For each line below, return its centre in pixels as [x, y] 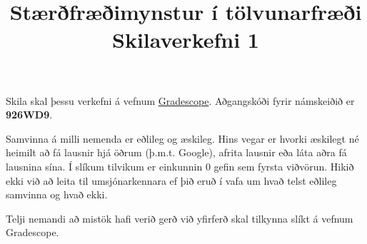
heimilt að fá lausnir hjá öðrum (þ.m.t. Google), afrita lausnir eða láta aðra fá [176, 152]
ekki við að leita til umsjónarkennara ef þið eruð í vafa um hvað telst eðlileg [171, 180]
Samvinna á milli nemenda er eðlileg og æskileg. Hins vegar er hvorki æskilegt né [182, 138]
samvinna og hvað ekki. [57, 194]
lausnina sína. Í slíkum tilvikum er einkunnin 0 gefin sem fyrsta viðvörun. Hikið [180, 166]
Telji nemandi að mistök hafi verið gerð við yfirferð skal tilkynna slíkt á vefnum [180, 218]
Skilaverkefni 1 [186, 40]
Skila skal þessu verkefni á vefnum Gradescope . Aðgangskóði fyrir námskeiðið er [180, 100]
